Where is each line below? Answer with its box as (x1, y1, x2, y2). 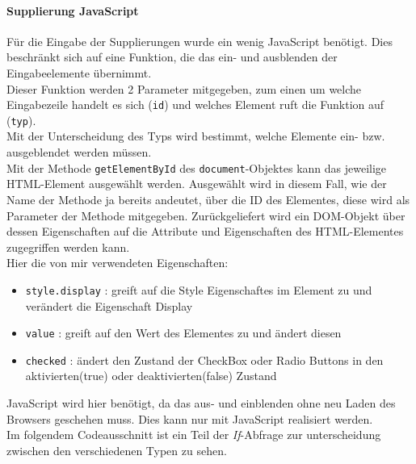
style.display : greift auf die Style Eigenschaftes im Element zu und (25, 281, 372, 298)
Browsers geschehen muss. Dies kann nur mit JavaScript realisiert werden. (6, 410, 373, 427)
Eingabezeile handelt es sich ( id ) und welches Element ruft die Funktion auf (6, 96, 384, 113)
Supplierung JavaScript (6, 2, 139, 19)
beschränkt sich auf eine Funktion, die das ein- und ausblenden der (6, 48, 338, 65)
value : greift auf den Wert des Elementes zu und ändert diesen (25, 324, 342, 341)
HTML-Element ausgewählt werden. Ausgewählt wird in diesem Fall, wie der (6, 175, 387, 192)
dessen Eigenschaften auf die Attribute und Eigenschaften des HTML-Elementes (6, 223, 404, 240)
